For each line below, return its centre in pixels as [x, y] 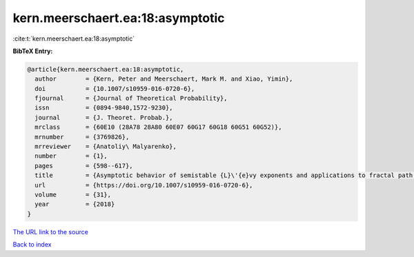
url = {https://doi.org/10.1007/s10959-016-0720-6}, [144, 185]
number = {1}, [71, 156]
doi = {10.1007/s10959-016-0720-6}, [115, 89]
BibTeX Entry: [33, 51]
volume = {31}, [73, 195]
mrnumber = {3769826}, [82, 137]
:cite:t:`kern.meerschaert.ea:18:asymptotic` [74, 39]
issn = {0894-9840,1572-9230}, [104, 108]
